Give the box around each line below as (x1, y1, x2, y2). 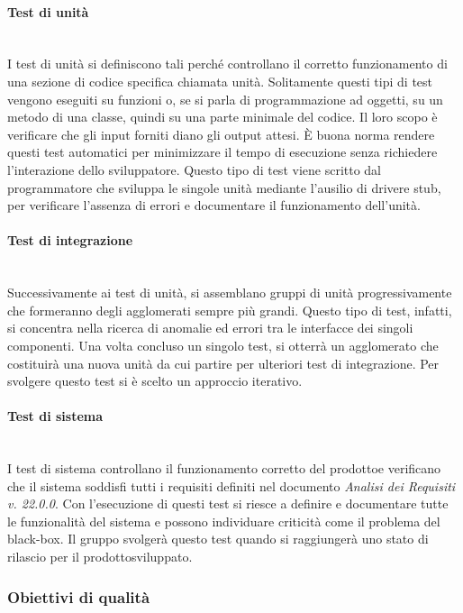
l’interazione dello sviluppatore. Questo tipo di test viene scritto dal (7, 160, 382, 178)
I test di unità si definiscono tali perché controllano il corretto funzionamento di (7, 54, 448, 73)
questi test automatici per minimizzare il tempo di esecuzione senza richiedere (7, 142, 438, 161)
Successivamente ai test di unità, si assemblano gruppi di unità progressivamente (7, 283, 452, 302)
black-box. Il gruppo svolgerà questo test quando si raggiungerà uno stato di (7, 529, 429, 548)
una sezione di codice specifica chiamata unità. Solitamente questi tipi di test (7, 71, 433, 90)
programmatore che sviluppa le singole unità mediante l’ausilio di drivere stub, (7, 178, 441, 197)
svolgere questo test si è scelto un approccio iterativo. (7, 371, 303, 390)
